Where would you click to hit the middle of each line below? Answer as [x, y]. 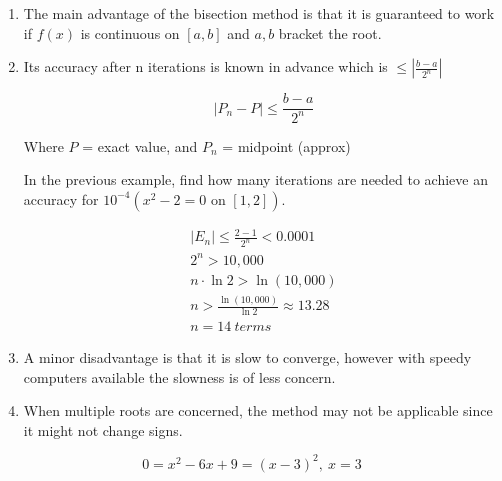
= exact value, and [140, 145]
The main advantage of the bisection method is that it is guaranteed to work [259, 13]
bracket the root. [330, 32]
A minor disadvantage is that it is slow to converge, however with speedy [247, 356]
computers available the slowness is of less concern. [179, 376]
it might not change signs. [103, 429]
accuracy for [61, 198]
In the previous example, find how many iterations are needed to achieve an [255, 179]
